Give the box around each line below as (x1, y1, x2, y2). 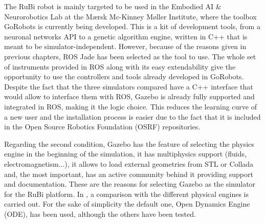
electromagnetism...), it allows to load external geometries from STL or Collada (4, 158, 254, 169)
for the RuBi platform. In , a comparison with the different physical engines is (4, 188, 249, 199)
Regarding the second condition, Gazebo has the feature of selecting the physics (4, 138, 254, 149)
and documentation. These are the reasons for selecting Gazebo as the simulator (4, 179, 256, 189)
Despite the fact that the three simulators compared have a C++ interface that (4, 81, 253, 92)
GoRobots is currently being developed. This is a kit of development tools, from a (4, 21, 260, 32)
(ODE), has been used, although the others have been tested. (4, 208, 196, 219)
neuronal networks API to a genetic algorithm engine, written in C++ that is (4, 31, 248, 41)
